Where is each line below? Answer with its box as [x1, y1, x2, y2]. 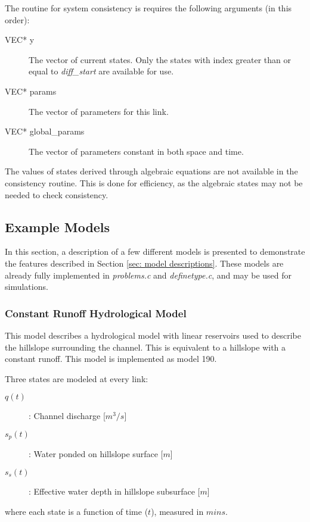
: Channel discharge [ [29, 410, 106, 422]
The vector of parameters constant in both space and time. [29, 145, 244, 157]
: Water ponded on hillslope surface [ [29, 448, 163, 460]
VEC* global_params [5, 125, 85, 137]
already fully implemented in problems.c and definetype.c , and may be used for [5, 268, 292, 281]
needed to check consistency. [5, 188, 108, 201]
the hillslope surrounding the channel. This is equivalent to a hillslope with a [5, 340, 286, 353]
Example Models [5, 217, 110, 236]
